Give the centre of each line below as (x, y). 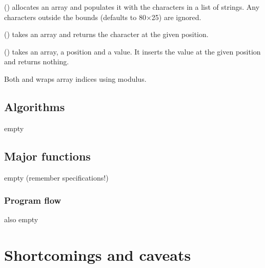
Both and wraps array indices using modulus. (75, 78)
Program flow (33, 200)
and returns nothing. (37, 61)
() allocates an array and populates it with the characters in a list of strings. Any (132, 7)
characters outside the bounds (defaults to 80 (75, 17)
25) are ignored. (176, 17)
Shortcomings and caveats (98, 255)
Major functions (47, 156)
